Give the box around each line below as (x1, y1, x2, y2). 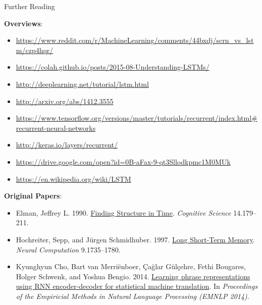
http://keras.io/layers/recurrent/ (16, 139, 118, 150)
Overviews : (4, 18, 43, 28)
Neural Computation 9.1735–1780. (16, 244, 121, 255)
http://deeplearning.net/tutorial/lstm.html (16, 78, 149, 89)
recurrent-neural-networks (16, 122, 96, 133)
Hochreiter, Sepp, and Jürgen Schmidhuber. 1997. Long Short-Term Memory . (16, 234, 255, 244)
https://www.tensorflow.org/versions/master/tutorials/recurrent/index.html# (16, 113, 257, 123)
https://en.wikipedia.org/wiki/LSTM (16, 173, 131, 184)
